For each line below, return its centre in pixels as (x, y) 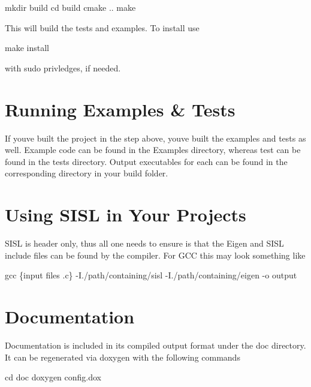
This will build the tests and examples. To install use (102, 27)
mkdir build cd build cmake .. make (70, 7)
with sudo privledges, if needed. (63, 67)
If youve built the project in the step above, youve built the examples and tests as (155, 138)
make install (27, 48)
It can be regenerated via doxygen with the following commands (123, 357)
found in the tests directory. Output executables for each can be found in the (146, 161)
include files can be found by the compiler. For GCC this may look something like (155, 255)
